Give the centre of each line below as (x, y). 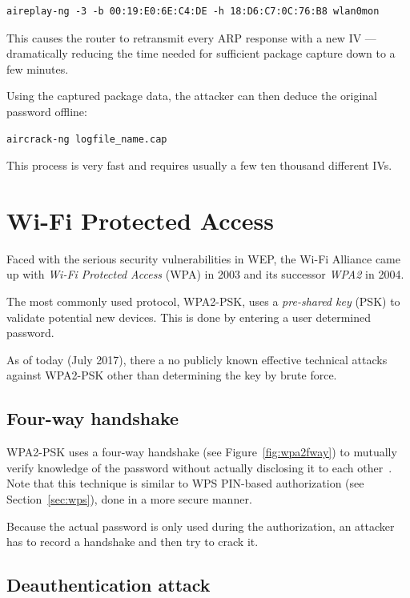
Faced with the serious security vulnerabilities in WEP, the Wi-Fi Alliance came (203, 258)
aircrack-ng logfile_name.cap (87, 139)
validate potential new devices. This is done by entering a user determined (189, 317)
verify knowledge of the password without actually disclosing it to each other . (199, 467)
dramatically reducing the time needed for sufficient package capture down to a (201, 53)
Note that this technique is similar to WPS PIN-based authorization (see (185, 483)
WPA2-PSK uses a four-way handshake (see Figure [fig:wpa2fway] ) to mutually (202, 452)
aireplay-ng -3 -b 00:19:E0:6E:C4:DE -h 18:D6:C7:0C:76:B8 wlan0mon (193, 11)
